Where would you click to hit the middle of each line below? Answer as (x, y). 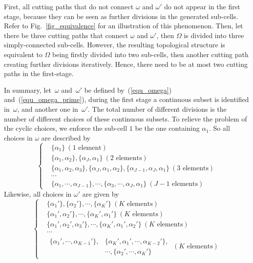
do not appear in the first (202, 6)
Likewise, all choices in (38, 193)
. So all (220, 128)
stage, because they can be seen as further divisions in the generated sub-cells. (121, 16)
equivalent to (23, 54)
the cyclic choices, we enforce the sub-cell (66, 128)
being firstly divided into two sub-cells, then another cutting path (150, 54)
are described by (66, 137)
